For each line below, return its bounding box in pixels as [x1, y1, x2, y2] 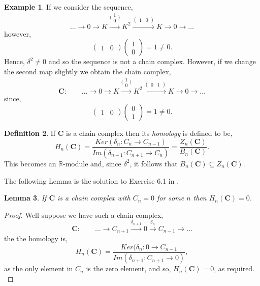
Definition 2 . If [4, 128, 56, 138]
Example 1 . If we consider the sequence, [4, 2, 133, 12]
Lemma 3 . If [4, 192, 47, 203]
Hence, [4, 56, 25, 67]
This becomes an [4, 158, 56, 168]
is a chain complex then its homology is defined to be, [66, 128, 233, 138]
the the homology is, [4, 233, 68, 243]
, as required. [214, 263, 255, 274]
